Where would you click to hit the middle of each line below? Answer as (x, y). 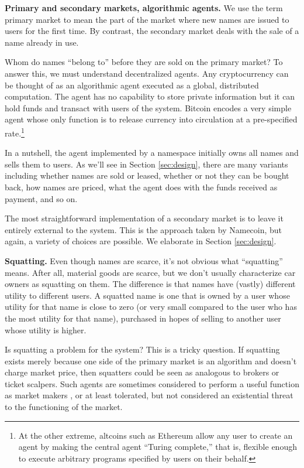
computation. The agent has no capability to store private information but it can (150, 96)
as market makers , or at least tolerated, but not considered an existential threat (149, 395)
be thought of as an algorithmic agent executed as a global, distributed (132, 85)
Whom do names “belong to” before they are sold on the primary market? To (144, 62)
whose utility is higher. (46, 329)
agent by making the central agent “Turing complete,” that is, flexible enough (158, 447)
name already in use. (42, 42)
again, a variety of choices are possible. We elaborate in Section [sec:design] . (141, 241)
